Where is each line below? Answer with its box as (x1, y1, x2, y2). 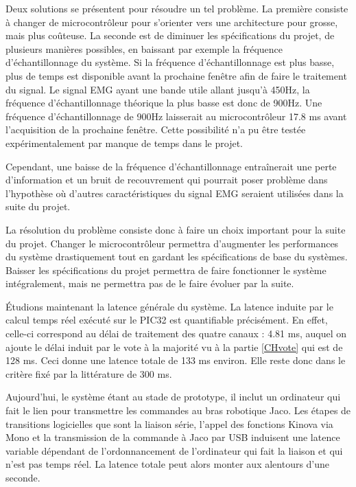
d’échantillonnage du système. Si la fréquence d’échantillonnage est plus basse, (5, 55, 335, 69)
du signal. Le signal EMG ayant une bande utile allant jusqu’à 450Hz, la (5, 82, 310, 96)
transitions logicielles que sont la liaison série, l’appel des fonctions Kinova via (5, 416, 333, 431)
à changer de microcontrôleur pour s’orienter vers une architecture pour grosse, (5, 14, 338, 29)
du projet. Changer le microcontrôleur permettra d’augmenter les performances (5, 236, 339, 250)
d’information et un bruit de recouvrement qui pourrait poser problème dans (5, 172, 328, 187)
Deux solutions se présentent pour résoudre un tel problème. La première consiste (5, 1, 348, 15)
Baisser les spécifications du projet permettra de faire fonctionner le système (5, 262, 327, 277)
